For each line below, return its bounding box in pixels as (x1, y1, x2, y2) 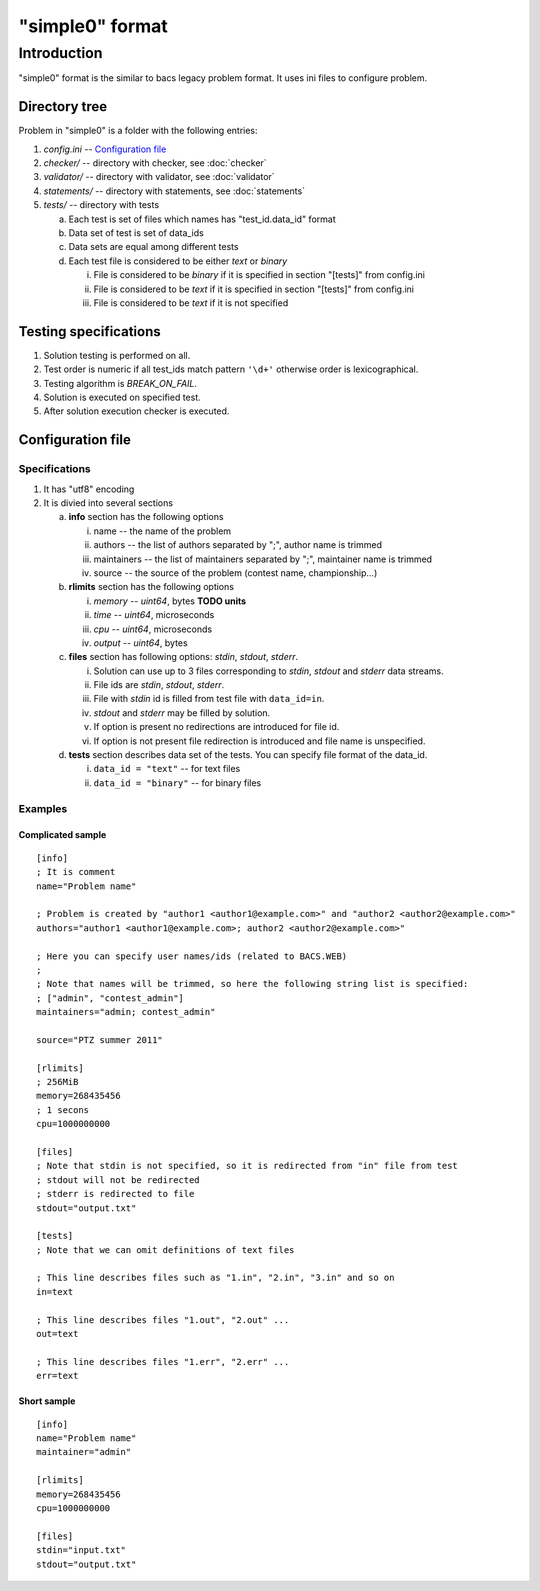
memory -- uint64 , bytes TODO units (93, 595, 247, 607)
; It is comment (36, 866, 116, 878)
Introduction (18, 44, 103, 62)
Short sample (18, 1395, 76, 1407)
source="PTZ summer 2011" (36, 1034, 164, 1045)
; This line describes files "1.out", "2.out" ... (36, 1314, 290, 1325)
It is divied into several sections (43, 497, 174, 509)
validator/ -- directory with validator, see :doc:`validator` (43, 171, 275, 183)
